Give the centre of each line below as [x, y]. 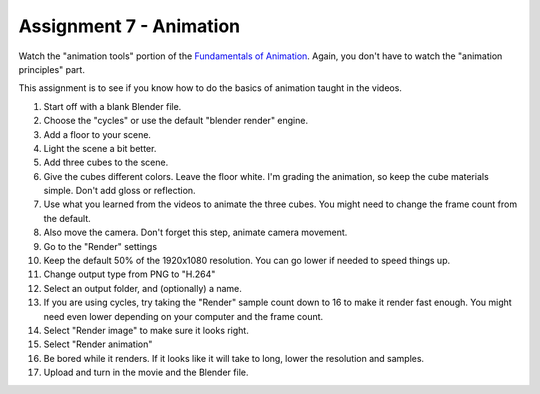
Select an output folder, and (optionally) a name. [142, 288]
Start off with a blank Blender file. [112, 106]
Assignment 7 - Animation [129, 26]
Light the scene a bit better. [100, 148]
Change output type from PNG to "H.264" [129, 274]
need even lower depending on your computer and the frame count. [183, 316]
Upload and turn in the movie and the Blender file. [146, 372]
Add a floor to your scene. [97, 134]
